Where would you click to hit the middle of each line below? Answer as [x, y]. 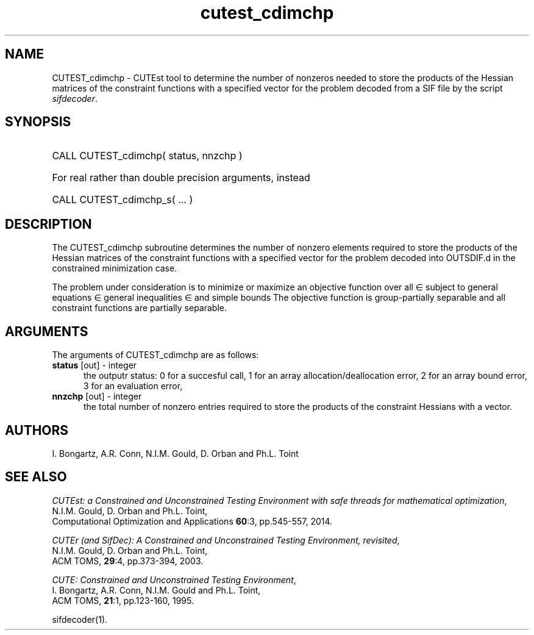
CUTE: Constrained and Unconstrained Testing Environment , [174, 579]
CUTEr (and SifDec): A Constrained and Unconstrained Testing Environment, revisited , [226, 540]
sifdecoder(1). [80, 619]
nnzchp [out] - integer [97, 396]
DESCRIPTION [48, 224]
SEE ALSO [36, 477]
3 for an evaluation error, [133, 386]
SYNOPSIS [38, 122]
